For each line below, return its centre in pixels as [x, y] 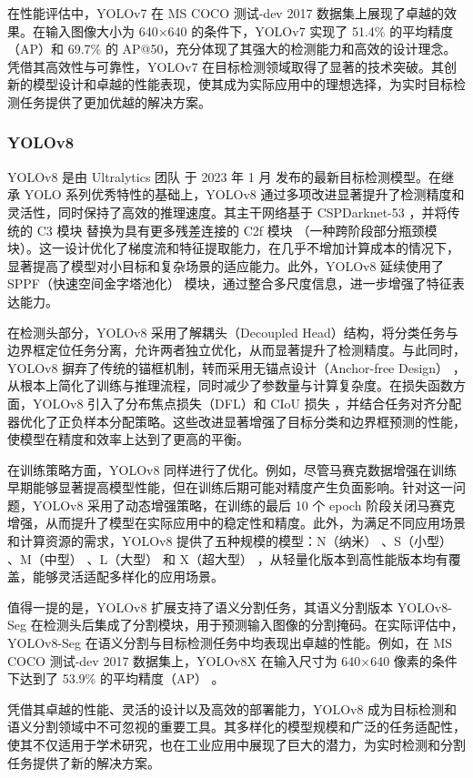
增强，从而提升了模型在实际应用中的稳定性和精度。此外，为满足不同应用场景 [236, 523]
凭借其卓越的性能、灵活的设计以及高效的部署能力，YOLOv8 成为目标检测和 [232, 708]
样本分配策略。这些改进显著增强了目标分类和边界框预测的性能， [274, 421]
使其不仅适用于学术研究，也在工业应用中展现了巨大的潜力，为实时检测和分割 [236, 744]
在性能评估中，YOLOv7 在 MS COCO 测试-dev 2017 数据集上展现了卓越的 [226, 13]
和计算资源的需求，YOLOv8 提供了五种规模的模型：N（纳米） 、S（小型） [230, 541]
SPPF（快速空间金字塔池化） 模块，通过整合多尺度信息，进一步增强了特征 [230, 283]
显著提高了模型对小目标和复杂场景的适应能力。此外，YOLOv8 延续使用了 [226, 265]
